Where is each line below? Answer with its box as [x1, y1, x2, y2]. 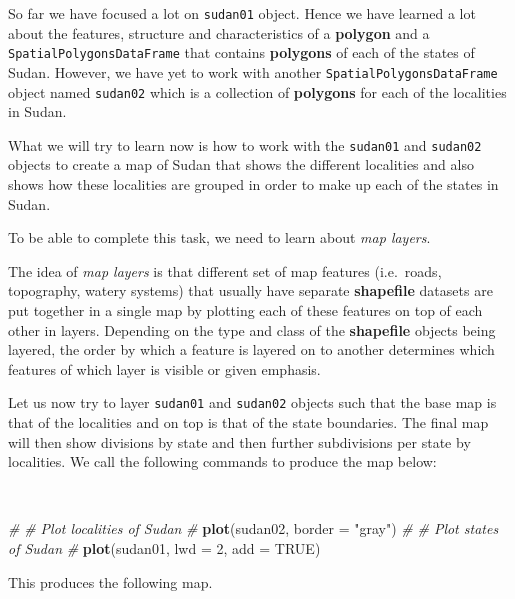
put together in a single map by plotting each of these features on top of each [8, 300, 483, 321]
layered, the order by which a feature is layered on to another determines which [8, 339, 495, 360]
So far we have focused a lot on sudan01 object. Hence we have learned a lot [8, 3, 476, 23]
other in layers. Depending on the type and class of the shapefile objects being [8, 319, 496, 340]
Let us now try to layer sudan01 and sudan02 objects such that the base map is [8, 392, 497, 413]
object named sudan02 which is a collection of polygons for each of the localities [8, 81, 507, 102]
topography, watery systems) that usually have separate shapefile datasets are [8, 280, 493, 301]
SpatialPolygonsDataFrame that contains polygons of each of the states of [8, 42, 475, 63]
